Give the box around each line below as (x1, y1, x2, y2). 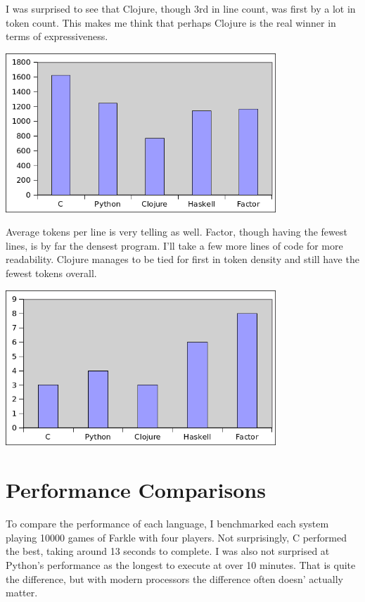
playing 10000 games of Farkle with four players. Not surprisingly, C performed (6, 530, 347, 544)
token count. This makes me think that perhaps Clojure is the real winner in (6, 15, 336, 30)
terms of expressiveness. (6, 29, 108, 44)
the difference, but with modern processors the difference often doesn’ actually (6, 571, 343, 586)
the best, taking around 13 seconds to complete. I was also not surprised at (6, 544, 330, 558)
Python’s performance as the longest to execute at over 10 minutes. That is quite (6, 557, 356, 572)
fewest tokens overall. (6, 266, 97, 281)
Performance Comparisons (6, 475, 266, 504)
